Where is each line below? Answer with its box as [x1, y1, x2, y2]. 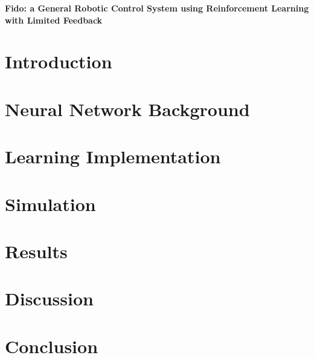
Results [5, 238, 68, 263]
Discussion [5, 286, 94, 311]
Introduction [5, 49, 112, 74]
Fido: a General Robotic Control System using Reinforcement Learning [5, 2, 309, 14]
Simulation [5, 191, 96, 216]
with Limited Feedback [5, 13, 103, 26]
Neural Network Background [5, 96, 250, 121]
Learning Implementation [5, 144, 221, 169]
